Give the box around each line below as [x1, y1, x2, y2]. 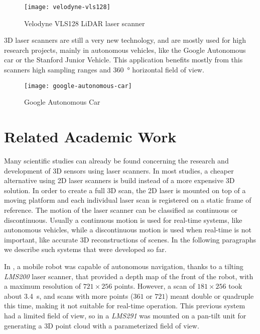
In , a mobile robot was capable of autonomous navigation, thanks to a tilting [4, 261, 243, 271]
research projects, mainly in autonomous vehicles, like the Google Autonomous [4, 44, 246, 55]
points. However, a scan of [114, 281, 195, 291]
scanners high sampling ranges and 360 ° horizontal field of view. [4, 64, 204, 75]
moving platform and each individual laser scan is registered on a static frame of [4, 195, 251, 205]
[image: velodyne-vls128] [24, 4, 110, 11]
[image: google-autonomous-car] [24, 82, 132, 90]
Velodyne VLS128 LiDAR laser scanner [24, 18, 145, 28]
